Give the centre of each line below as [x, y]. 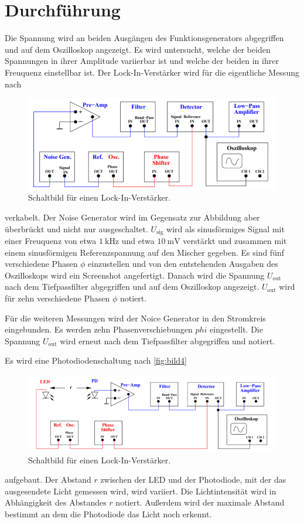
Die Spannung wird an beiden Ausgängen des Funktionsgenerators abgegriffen [144, 38]
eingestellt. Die [236, 329]
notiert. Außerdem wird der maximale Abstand [200, 502]
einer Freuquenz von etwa [51, 241]
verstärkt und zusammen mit [235, 241]
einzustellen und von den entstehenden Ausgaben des [183, 264]
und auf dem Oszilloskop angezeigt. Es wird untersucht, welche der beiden [138, 49]
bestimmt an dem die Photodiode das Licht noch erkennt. [108, 513]
